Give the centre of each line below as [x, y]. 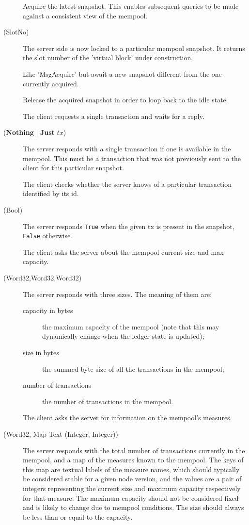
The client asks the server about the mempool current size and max [123, 252]
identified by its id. [51, 193]
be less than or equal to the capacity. [78, 517]
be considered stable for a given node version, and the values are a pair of [132, 479]
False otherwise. [48, 236]
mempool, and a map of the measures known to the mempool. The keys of [133, 460]
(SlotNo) [16, 32]
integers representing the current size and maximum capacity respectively [132, 488]
